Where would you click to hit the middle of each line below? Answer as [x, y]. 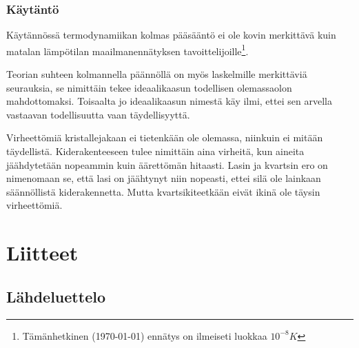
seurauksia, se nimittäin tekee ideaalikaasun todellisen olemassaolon [149, 87]
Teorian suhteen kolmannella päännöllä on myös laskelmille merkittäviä [157, 74]
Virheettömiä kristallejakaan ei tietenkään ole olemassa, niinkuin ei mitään [165, 137]
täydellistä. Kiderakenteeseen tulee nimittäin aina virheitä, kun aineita [155, 151]
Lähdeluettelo [56, 296]
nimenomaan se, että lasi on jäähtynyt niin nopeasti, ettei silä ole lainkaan [164, 178]
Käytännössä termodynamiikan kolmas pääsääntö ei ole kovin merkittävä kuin [171, 35]
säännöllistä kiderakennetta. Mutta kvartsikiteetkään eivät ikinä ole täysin [163, 191]
